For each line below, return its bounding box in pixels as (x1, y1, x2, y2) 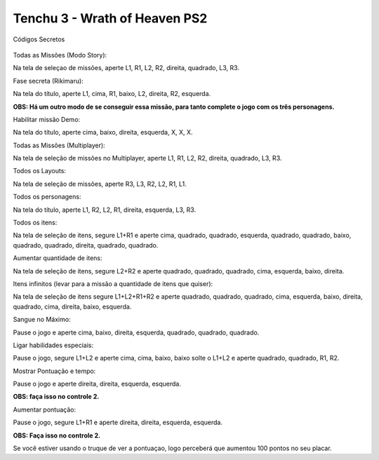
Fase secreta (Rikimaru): (13, 76, 84, 85)
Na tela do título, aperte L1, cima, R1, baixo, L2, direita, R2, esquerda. (13, 90, 211, 98)
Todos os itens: (13, 218, 58, 227)
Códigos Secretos (13, 35, 65, 43)
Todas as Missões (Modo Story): (13, 50, 107, 59)
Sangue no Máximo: (13, 316, 71, 324)
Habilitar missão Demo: (13, 115, 81, 123)
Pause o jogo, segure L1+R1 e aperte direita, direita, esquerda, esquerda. (13, 418, 222, 427)
